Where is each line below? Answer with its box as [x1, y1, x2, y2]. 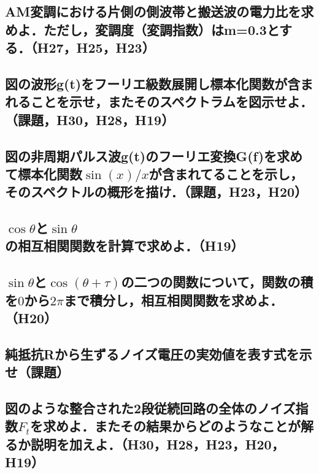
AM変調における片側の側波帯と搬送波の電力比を [5, 2, 301, 21]
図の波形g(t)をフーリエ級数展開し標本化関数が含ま [5, 74, 313, 93]
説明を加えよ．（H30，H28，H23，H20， [30, 434, 285, 453]
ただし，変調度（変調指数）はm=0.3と [43, 20, 280, 39]
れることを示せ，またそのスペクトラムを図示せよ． [5, 92, 313, 111]
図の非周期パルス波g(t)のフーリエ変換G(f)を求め [5, 146, 303, 165]
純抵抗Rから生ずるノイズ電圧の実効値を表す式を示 [5, 344, 312, 363]
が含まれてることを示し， [148, 164, 304, 183]
